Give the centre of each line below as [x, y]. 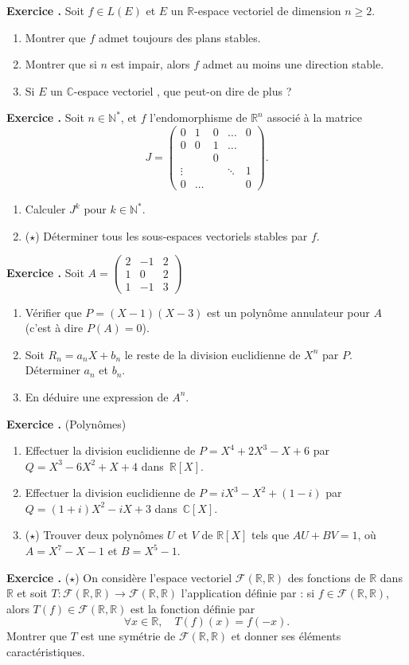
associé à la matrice [314, 117]
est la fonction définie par [193, 608]
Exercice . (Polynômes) [66, 423]
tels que [271, 535]
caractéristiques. [46, 652]
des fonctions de [327, 577]
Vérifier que [53, 312]
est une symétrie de [128, 636]
